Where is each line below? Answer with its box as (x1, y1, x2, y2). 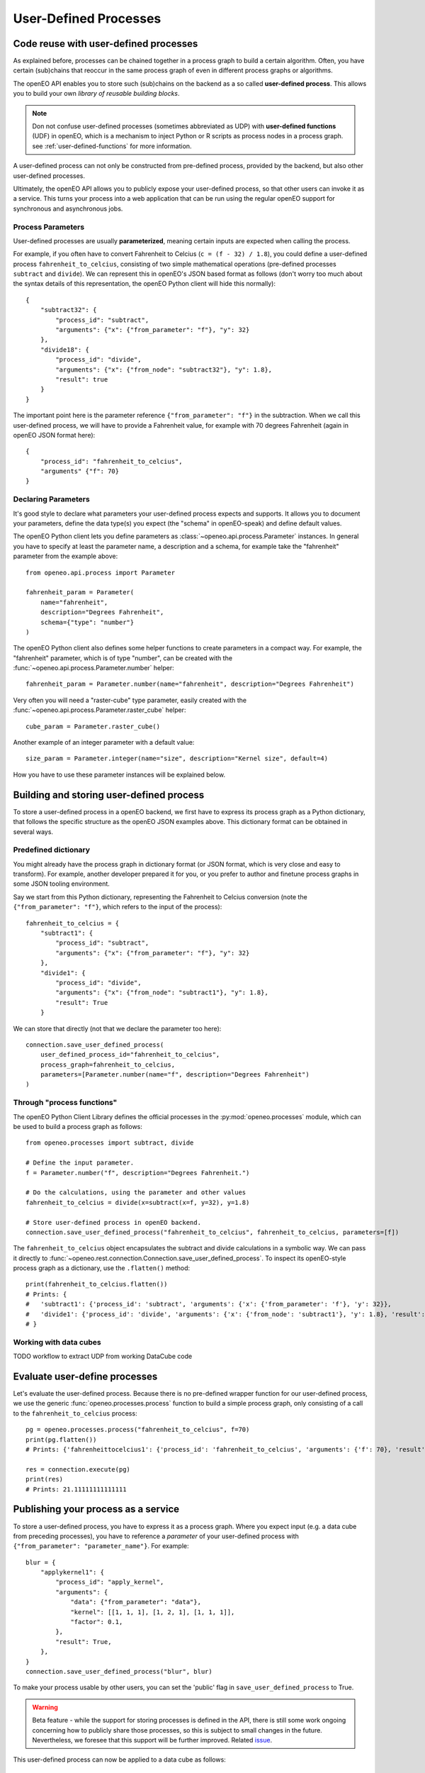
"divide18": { (40, 345, 90, 354)
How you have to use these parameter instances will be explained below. (13, 770, 226, 779)
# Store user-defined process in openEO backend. (25, 1218, 202, 1226)
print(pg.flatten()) (25, 1435, 97, 1443)
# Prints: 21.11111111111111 (25, 1485, 127, 1493)
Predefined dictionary (13, 845, 91, 855)
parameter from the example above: (13, 552, 118, 560)
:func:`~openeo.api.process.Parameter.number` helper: (13, 664, 174, 672)
